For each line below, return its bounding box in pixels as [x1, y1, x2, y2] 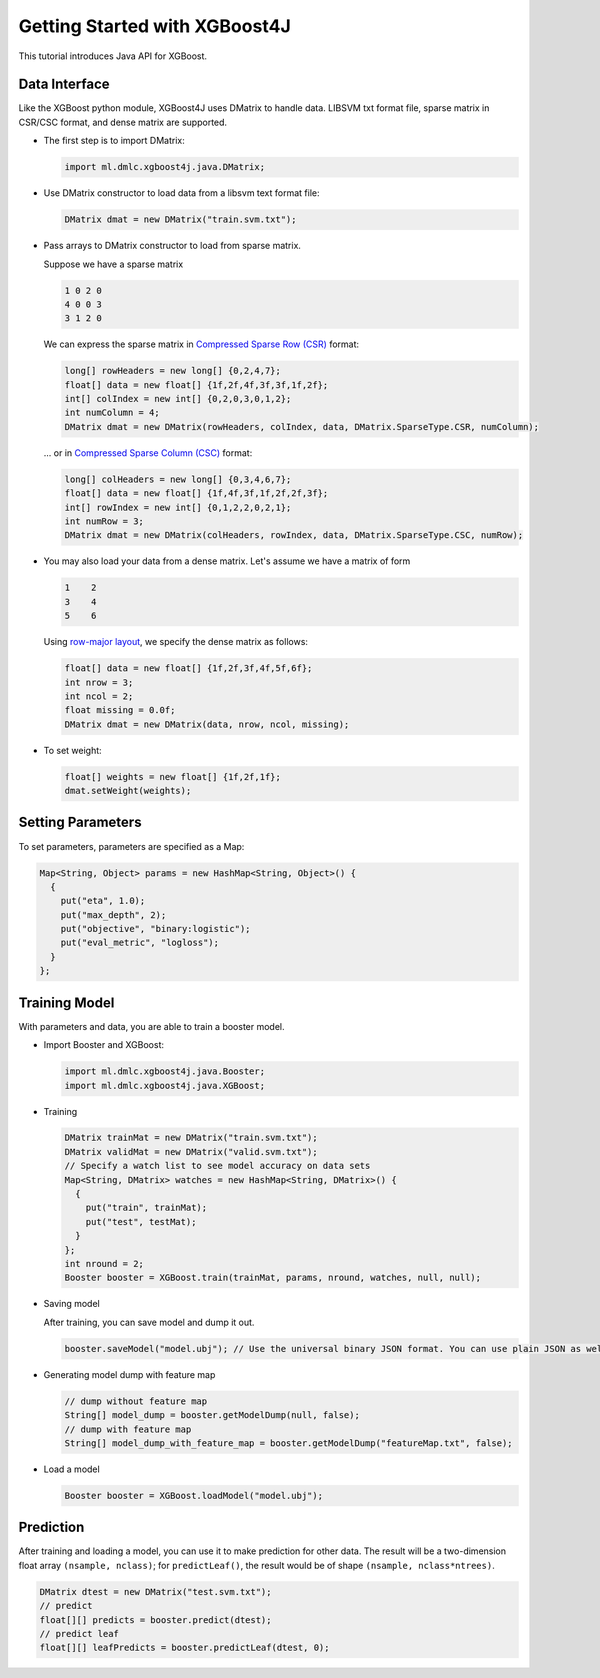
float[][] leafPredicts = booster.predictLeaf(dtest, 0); [39, 1642, 330, 1654]
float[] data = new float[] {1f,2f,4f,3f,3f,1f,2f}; [64, 379, 329, 390]
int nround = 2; [64, 1258, 145, 1269]
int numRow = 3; [64, 516, 145, 527]
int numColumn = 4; [64, 407, 160, 419]
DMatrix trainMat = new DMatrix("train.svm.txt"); [64, 1132, 319, 1144]
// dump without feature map [64, 1395, 208, 1407]
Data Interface [18, 76, 110, 93]
